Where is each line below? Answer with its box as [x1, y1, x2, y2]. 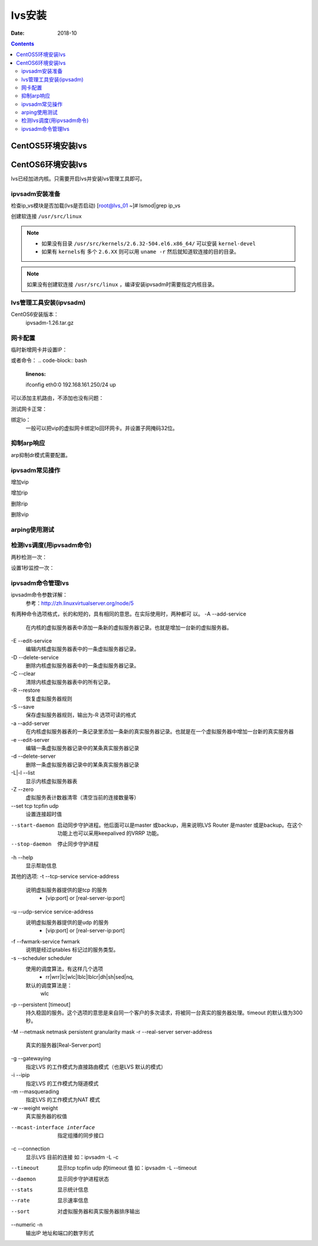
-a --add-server [11, 719, 50, 726]
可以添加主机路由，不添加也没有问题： [11, 394, 104, 402]
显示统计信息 [57, 1186, 88, 1193]
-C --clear [11, 670, 36, 678]
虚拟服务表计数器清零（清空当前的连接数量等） [25, 794, 140, 801]
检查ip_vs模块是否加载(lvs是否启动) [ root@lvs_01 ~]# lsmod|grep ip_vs [11, 202, 181, 209]
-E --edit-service [11, 637, 52, 644]
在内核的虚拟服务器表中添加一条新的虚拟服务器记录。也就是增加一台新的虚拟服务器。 [25, 624, 232, 631]
